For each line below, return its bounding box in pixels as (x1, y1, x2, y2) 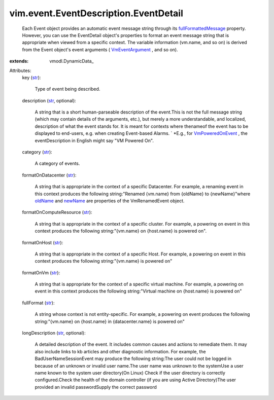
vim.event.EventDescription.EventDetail (9, 8, 184, 19)
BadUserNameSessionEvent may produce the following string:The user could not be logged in (35, 355, 232, 362)
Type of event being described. (35, 86, 100, 92)
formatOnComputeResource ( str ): (22, 209, 92, 215)
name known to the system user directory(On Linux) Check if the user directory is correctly (35, 370, 226, 376)
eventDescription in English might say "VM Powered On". (35, 137, 154, 143)
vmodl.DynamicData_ (49, 58, 94, 64)
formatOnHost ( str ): (22, 239, 63, 245)
